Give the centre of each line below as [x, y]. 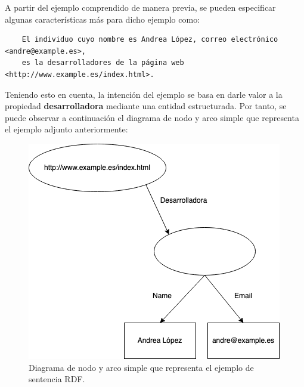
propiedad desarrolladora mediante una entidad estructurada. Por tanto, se [146, 106]
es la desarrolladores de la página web [103, 63]
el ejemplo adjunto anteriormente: [66, 129]
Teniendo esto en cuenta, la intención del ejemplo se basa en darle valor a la [144, 94]
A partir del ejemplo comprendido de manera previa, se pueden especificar [140, 7]
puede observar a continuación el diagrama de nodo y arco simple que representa [152, 117]
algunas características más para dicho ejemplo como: [103, 19]
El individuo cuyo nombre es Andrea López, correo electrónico [150, 40]
